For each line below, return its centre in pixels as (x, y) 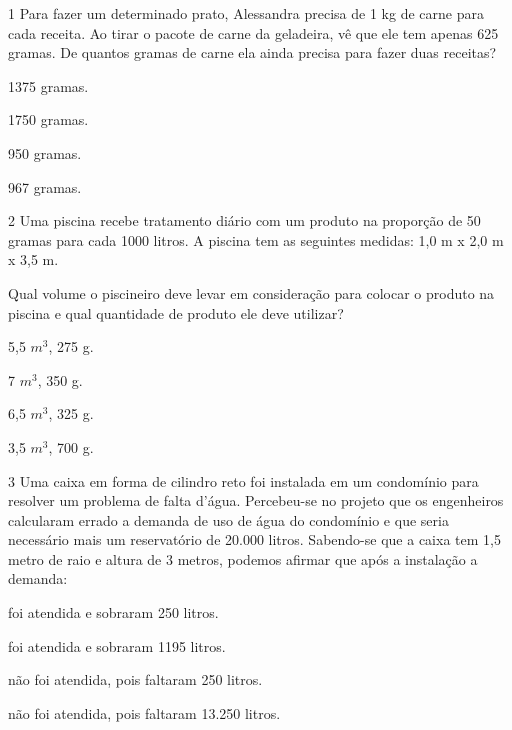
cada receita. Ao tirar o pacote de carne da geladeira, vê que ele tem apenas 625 (253, 32)
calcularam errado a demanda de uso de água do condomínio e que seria (228, 519)
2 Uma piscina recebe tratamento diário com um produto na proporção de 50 (244, 220)
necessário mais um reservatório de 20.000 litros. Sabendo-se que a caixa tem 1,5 (254, 539)
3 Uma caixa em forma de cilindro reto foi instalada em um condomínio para (243, 480)
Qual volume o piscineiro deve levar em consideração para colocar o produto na (251, 292)
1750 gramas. (48, 119)
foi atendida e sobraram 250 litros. (113, 612)
